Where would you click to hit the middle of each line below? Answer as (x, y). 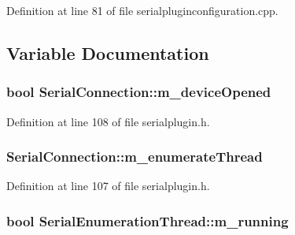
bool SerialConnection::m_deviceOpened (139, 92)
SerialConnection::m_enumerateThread (135, 157)
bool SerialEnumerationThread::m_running (147, 220)
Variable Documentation (108, 52)
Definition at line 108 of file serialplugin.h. (108, 121)
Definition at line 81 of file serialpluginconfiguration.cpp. (142, 10)
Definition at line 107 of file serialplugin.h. (108, 186)
